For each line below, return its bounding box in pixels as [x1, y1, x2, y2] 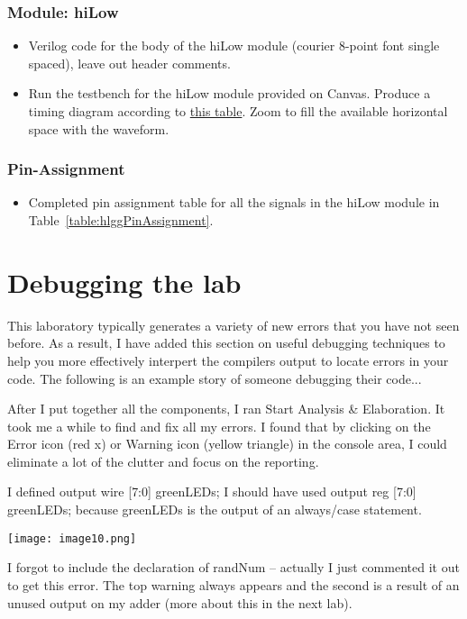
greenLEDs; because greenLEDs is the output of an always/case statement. [7, 500, 422, 519]
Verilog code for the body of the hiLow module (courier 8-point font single [28, 36, 440, 55]
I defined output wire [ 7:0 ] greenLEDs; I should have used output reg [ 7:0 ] [7, 482, 417, 501]
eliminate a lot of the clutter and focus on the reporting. [7, 451, 319, 470]
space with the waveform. [28, 119, 169, 138]
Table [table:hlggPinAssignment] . [28, 211, 214, 229]
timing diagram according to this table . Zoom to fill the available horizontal [28, 102, 448, 120]
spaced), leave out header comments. [28, 53, 231, 72]
